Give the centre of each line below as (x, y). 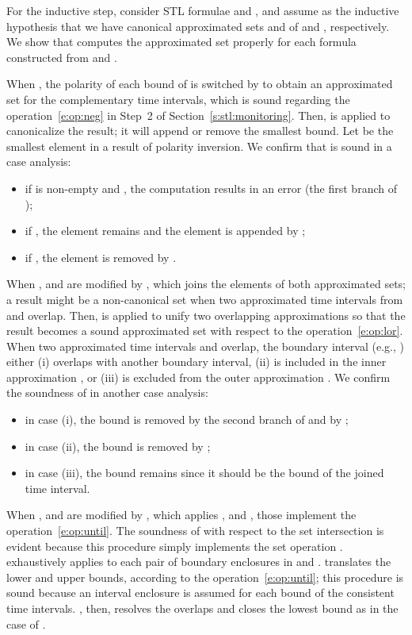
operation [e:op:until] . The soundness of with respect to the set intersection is (195, 531)
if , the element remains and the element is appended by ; (165, 231)
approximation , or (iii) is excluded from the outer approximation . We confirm (198, 377)
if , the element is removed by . (101, 257)
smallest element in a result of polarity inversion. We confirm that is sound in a (199, 146)
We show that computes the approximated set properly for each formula (181, 42)
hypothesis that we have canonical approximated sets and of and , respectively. (198, 26)
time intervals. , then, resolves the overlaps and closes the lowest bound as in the (202, 608)
